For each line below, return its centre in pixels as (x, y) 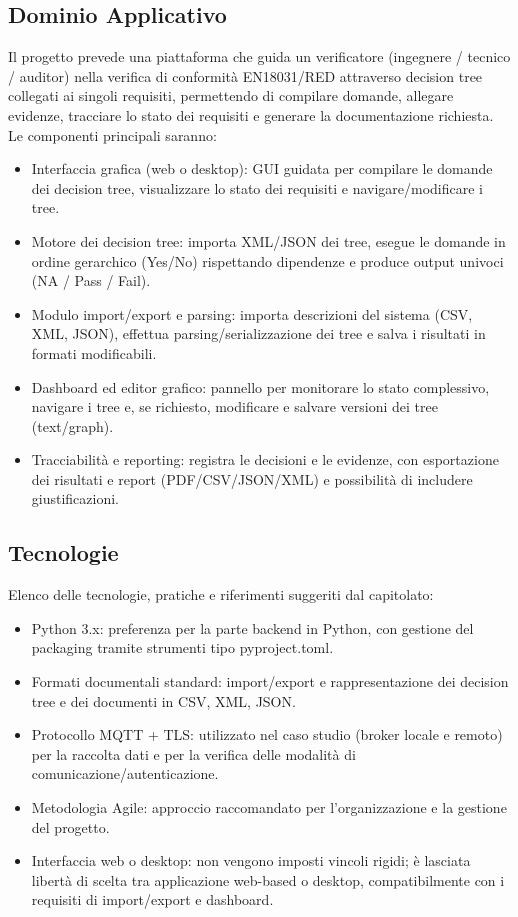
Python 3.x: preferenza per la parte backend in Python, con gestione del (252, 627)
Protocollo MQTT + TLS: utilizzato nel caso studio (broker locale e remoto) (267, 734)
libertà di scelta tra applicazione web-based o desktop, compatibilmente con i (268, 879)
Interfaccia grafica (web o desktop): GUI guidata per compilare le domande (262, 168)
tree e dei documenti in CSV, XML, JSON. (163, 700)
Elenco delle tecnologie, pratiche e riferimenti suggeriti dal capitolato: (221, 594)
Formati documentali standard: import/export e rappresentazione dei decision (270, 681)
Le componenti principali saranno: (112, 134)
